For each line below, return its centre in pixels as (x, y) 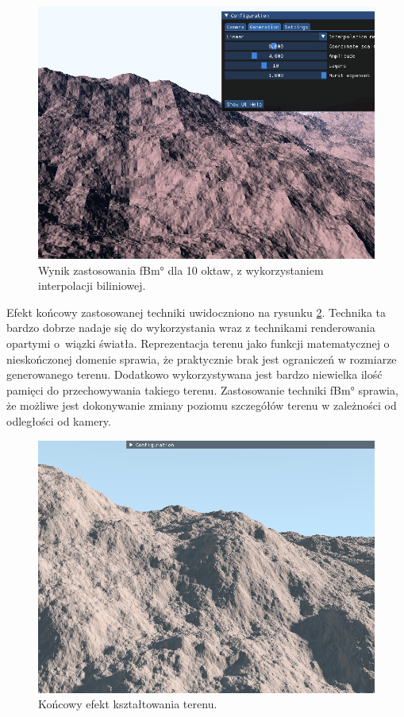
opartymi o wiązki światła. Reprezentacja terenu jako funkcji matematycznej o (198, 343)
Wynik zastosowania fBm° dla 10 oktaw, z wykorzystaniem (181, 270)
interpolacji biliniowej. (92, 285)
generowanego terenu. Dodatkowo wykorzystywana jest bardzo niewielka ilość (194, 374)
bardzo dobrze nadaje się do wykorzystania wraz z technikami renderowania (191, 328)
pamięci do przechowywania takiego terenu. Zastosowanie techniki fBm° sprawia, (202, 389)
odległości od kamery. (59, 420)
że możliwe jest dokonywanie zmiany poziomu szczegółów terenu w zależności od (202, 405)
